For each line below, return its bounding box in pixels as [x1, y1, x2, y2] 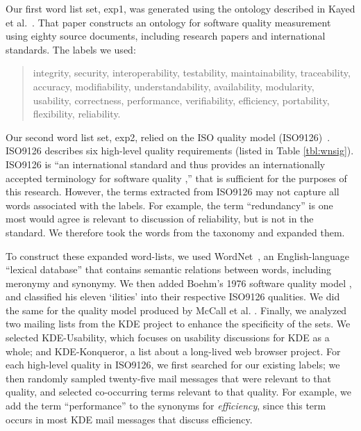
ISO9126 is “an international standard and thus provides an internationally [6, 156, 326, 171]
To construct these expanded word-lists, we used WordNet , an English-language [6, 248, 350, 263]
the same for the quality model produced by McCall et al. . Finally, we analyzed [6, 302, 347, 317]
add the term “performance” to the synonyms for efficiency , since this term [6, 398, 326, 413]
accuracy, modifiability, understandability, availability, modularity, [33, 79, 314, 93]
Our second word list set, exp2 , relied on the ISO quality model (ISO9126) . [6, 129, 330, 144]
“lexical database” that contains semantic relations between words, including [6, 262, 332, 277]
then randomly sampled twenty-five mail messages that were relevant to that [6, 371, 331, 385]
